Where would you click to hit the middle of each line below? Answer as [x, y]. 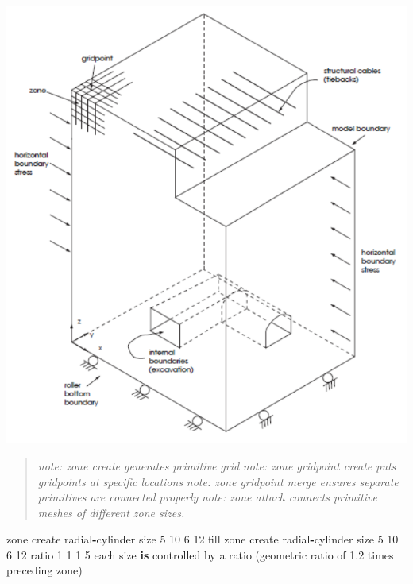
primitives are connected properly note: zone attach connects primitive [207, 497]
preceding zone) [44, 570]
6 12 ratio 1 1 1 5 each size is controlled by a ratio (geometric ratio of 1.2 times [200, 554]
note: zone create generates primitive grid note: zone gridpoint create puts [217, 465]
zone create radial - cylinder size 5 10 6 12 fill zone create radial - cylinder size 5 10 [203, 539]
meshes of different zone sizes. [111, 512]
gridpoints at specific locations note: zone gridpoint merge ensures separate [218, 481]
